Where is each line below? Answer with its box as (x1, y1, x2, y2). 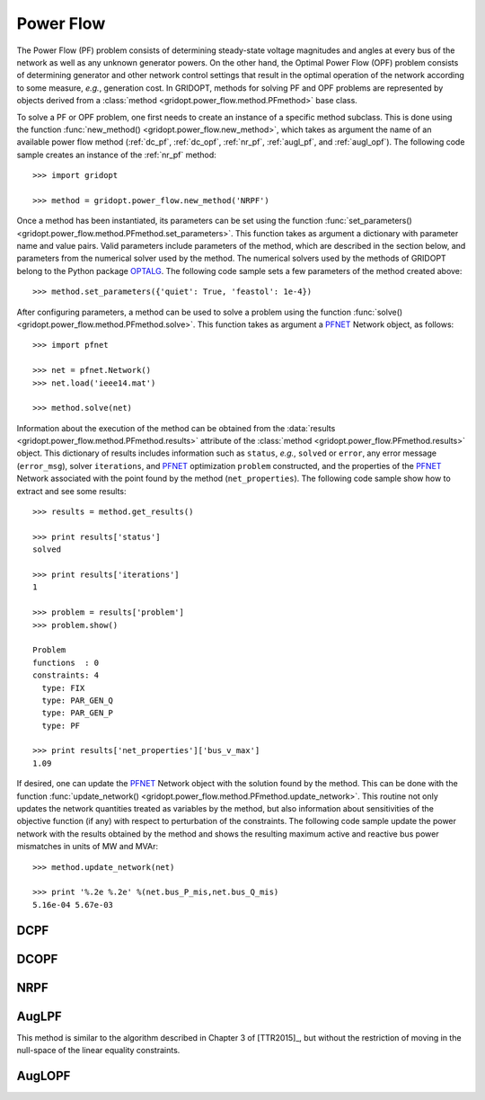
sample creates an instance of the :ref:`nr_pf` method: (16, 149, 217, 160)
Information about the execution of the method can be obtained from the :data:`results (16, 422, 336, 433)
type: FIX (41, 683, 85, 693)
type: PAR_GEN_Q (41, 695, 114, 705)
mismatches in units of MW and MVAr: (16, 841, 159, 852)
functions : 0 (32, 657, 100, 668)
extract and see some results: (16, 485, 127, 496)
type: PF (41, 720, 81, 731)
